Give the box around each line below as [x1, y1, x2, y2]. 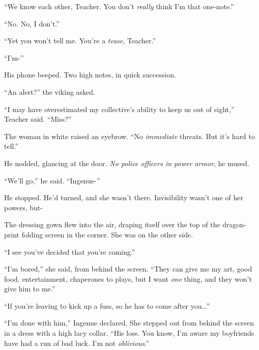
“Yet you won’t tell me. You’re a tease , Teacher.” [4, 35, 156, 46]
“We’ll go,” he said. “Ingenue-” [4, 175, 100, 185]
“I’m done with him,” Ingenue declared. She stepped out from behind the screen [4, 317, 254, 328]
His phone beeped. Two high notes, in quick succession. [4, 69, 176, 80]
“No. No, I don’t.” [4, 18, 60, 29]
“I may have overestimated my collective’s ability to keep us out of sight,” [4, 103, 235, 114]
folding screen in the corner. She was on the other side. [21, 229, 193, 239]
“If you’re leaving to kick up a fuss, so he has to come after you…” [4, 300, 210, 311]
